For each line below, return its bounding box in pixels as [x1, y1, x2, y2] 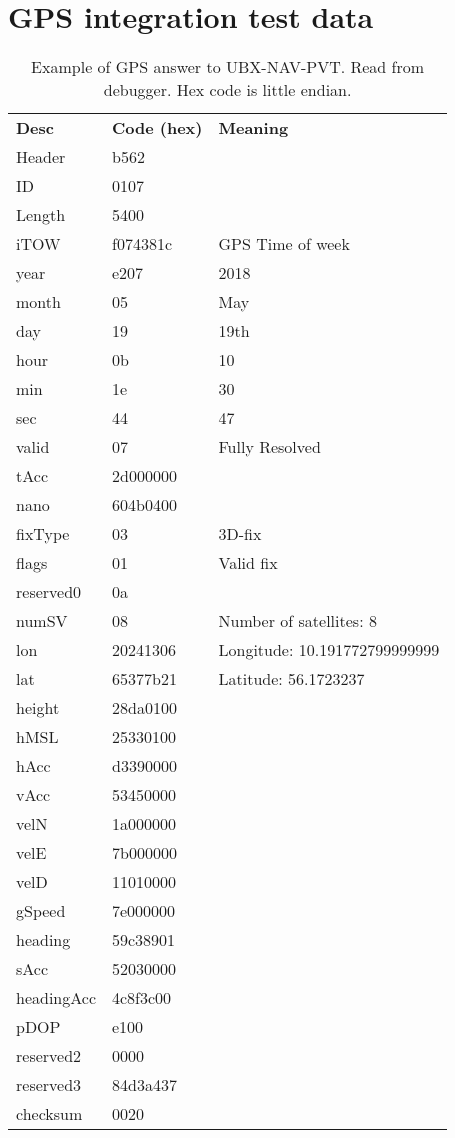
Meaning [218, 116, 289, 140]
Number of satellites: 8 [218, 609, 377, 633]
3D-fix [218, 522, 262, 546]
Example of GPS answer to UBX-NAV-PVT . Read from [31, 55, 425, 79]
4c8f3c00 [112, 986, 172, 1010]
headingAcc [16, 986, 97, 1010]
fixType [16, 522, 70, 546]
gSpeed [16, 899, 66, 923]
